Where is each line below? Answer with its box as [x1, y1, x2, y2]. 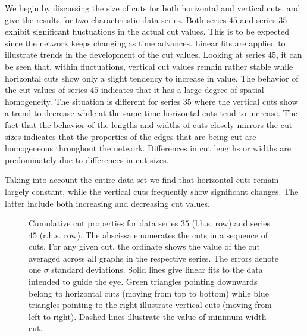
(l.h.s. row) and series [192, 217, 270, 229]
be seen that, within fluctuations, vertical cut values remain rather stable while [5, 60, 293, 72]
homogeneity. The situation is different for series [5, 95, 181, 107]
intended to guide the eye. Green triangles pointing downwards [29, 275, 258, 288]
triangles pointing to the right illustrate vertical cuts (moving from [29, 298, 272, 311]
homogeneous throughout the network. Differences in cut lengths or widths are [5, 142, 291, 154]
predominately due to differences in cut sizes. [5, 153, 169, 166]
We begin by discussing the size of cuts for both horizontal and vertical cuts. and [5, 2, 300, 14]
